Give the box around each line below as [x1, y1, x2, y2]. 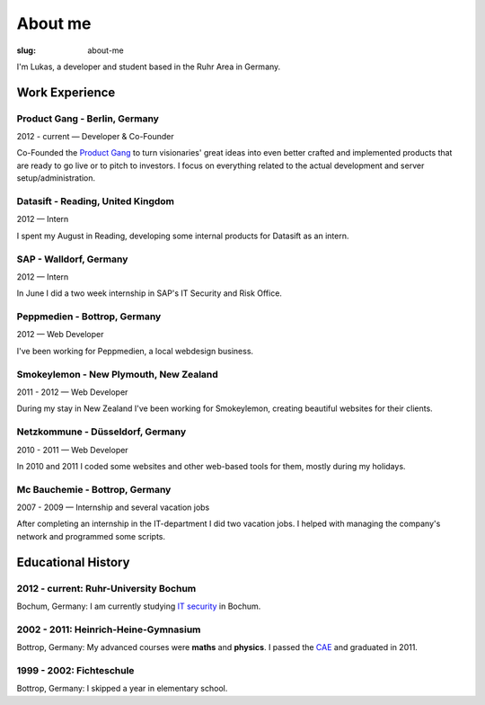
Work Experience [16, 85, 116, 100]
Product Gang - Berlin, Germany [16, 112, 159, 125]
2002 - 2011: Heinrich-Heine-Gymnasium [16, 623, 201, 636]
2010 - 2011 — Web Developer [16, 444, 129, 455]
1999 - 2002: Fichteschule [16, 664, 135, 676]
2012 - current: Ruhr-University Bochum [16, 582, 197, 594]
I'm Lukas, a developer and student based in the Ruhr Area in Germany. [16, 61, 281, 72]
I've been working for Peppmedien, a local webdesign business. [16, 345, 254, 356]
